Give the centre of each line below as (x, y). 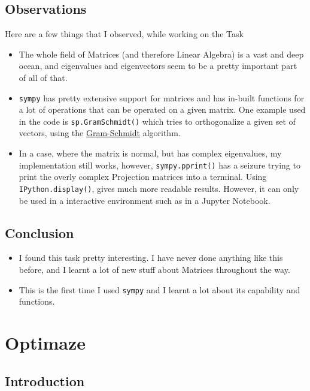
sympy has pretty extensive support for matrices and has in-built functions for (162, 97)
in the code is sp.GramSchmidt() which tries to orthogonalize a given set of (157, 121)
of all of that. (43, 77)
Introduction (45, 381)
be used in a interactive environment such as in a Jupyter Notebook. (145, 200)
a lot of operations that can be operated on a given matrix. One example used (162, 109)
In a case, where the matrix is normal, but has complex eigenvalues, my (150, 153)
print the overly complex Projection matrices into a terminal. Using (143, 177)
